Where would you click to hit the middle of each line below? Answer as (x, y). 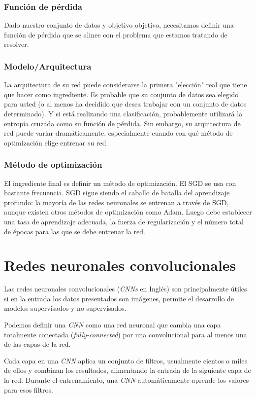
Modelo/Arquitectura (48, 66)
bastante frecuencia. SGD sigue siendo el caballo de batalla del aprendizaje (117, 193)
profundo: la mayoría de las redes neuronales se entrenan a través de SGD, (116, 202)
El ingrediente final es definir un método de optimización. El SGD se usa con (120, 183)
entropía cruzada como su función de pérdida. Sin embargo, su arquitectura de (122, 123)
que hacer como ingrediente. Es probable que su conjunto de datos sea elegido (121, 94)
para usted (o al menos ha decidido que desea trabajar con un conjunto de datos (125, 104)
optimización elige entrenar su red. (56, 142)
